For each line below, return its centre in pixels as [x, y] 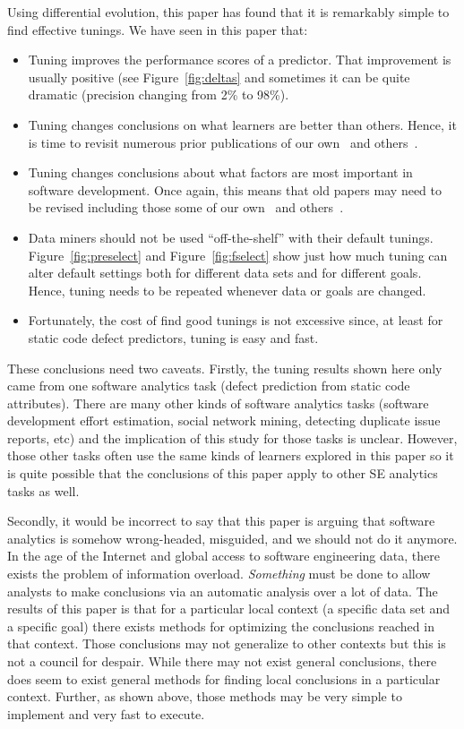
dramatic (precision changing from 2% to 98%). [159, 94]
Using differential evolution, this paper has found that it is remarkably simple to [228, 12]
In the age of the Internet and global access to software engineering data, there [223, 556]
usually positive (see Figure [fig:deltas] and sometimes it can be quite [219, 77]
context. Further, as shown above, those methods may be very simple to [205, 696]
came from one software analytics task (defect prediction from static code [209, 386]
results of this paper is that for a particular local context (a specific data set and [229, 609]
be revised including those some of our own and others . [186, 207]
